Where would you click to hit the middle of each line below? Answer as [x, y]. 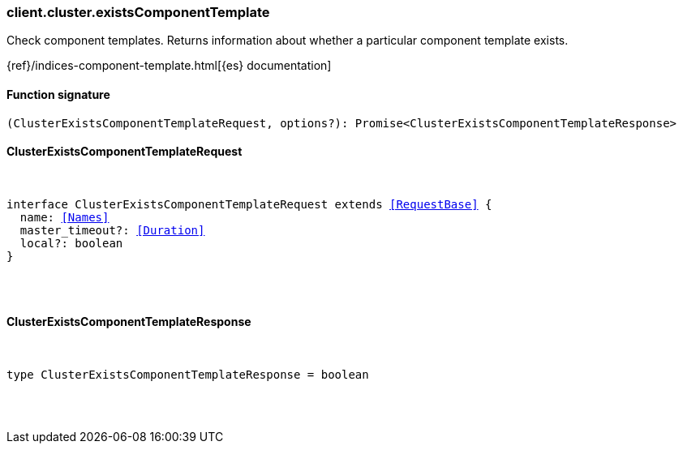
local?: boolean [71, 243]
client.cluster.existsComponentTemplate [138, 12]
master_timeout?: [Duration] [112, 230]
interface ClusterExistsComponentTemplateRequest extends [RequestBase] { [249, 204]
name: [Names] [64, 217]
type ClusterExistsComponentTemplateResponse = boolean [188, 375]
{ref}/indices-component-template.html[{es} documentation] [169, 66]
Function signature [58, 94]
